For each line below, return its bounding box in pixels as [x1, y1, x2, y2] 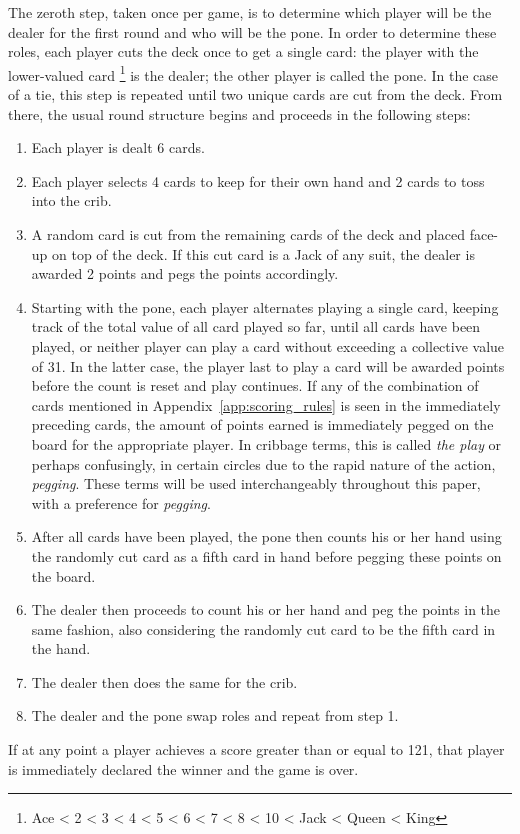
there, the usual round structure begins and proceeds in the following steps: [8, 103, 471, 124]
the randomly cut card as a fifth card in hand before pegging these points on [31, 545, 502, 566]
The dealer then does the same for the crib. [31, 671, 298, 692]
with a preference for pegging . [31, 492, 211, 513]
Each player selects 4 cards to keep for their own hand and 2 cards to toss [31, 170, 485, 191]
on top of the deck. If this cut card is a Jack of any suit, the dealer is [52, 243, 475, 264]
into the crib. [31, 190, 112, 211]
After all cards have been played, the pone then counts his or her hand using [31, 526, 502, 547]
